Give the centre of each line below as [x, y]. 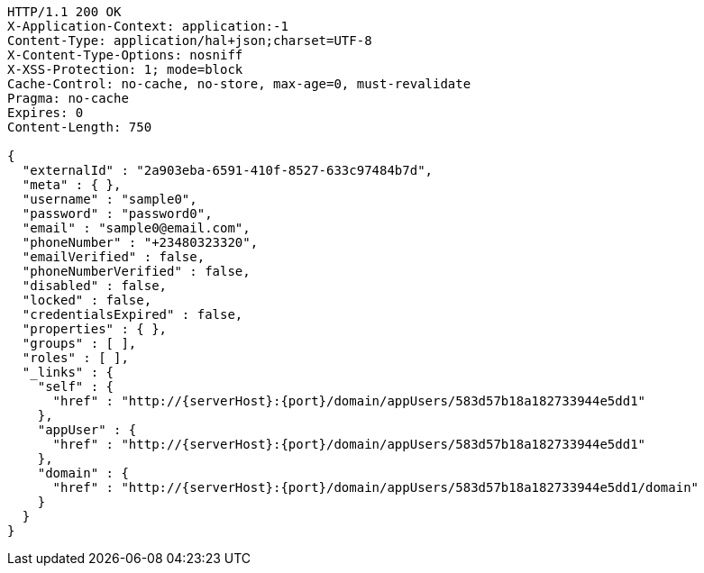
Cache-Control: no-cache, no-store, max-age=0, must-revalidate [239, 84]
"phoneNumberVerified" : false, [136, 271]
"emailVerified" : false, [114, 257]
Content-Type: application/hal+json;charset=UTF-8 [190, 41]
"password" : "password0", [117, 214]
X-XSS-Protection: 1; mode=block [125, 69]
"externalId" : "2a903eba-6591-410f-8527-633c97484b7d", [228, 170]
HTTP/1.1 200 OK [64, 12]
